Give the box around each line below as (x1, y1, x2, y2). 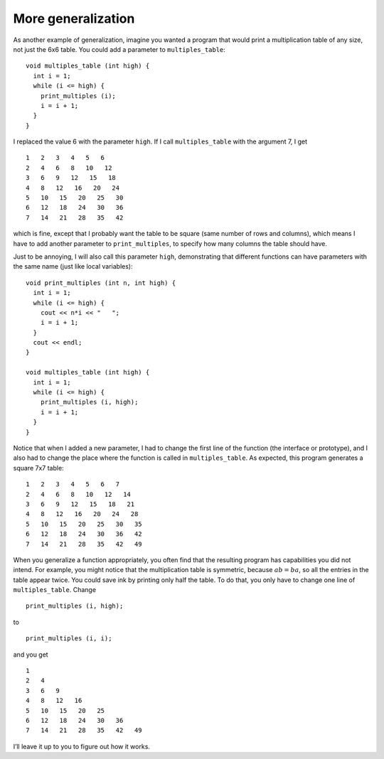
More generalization (13, 11, 135, 26)
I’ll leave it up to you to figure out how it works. (13, 742, 151, 750)
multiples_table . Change (13, 586, 96, 594)
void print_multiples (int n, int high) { (26, 279, 176, 287)
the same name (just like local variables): (13, 262, 133, 271)
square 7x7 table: (13, 463, 64, 472)
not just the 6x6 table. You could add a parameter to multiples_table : (13, 45, 225, 53)
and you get (13, 650, 49, 659)
